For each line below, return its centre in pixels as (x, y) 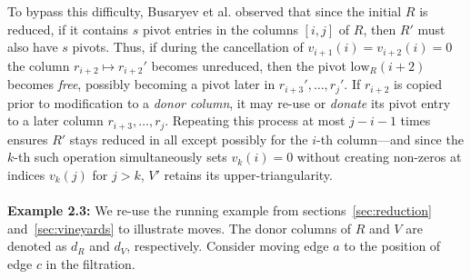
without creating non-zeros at (379, 157)
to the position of (392, 246)
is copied (418, 84)
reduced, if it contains (68, 29)
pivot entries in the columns (220, 29)
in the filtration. (90, 263)
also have (33, 47)
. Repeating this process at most (255, 120)
